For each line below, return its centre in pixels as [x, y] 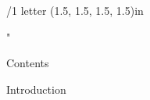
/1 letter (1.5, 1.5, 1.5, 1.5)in [75, 10]
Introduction [36, 89]
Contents [28, 63]
